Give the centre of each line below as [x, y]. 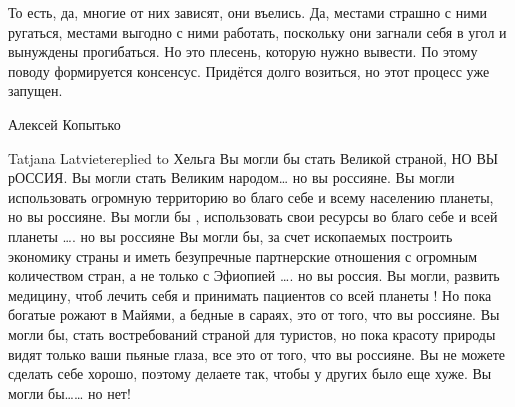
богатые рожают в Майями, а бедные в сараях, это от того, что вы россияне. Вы [254, 314]
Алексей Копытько [64, 123]
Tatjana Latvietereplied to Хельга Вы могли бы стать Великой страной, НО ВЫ [253, 157]
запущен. [35, 90]
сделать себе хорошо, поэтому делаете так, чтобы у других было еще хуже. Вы [250, 373]
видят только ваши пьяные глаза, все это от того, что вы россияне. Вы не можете [256, 353]
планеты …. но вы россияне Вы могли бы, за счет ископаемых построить [230, 235]
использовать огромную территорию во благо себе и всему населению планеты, [251, 196]
